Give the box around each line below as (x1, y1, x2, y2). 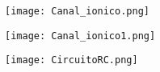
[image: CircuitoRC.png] (5, 54, 138, 66)
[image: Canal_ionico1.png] (5, 30, 156, 42)
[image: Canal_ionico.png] (5, 6, 149, 17)
